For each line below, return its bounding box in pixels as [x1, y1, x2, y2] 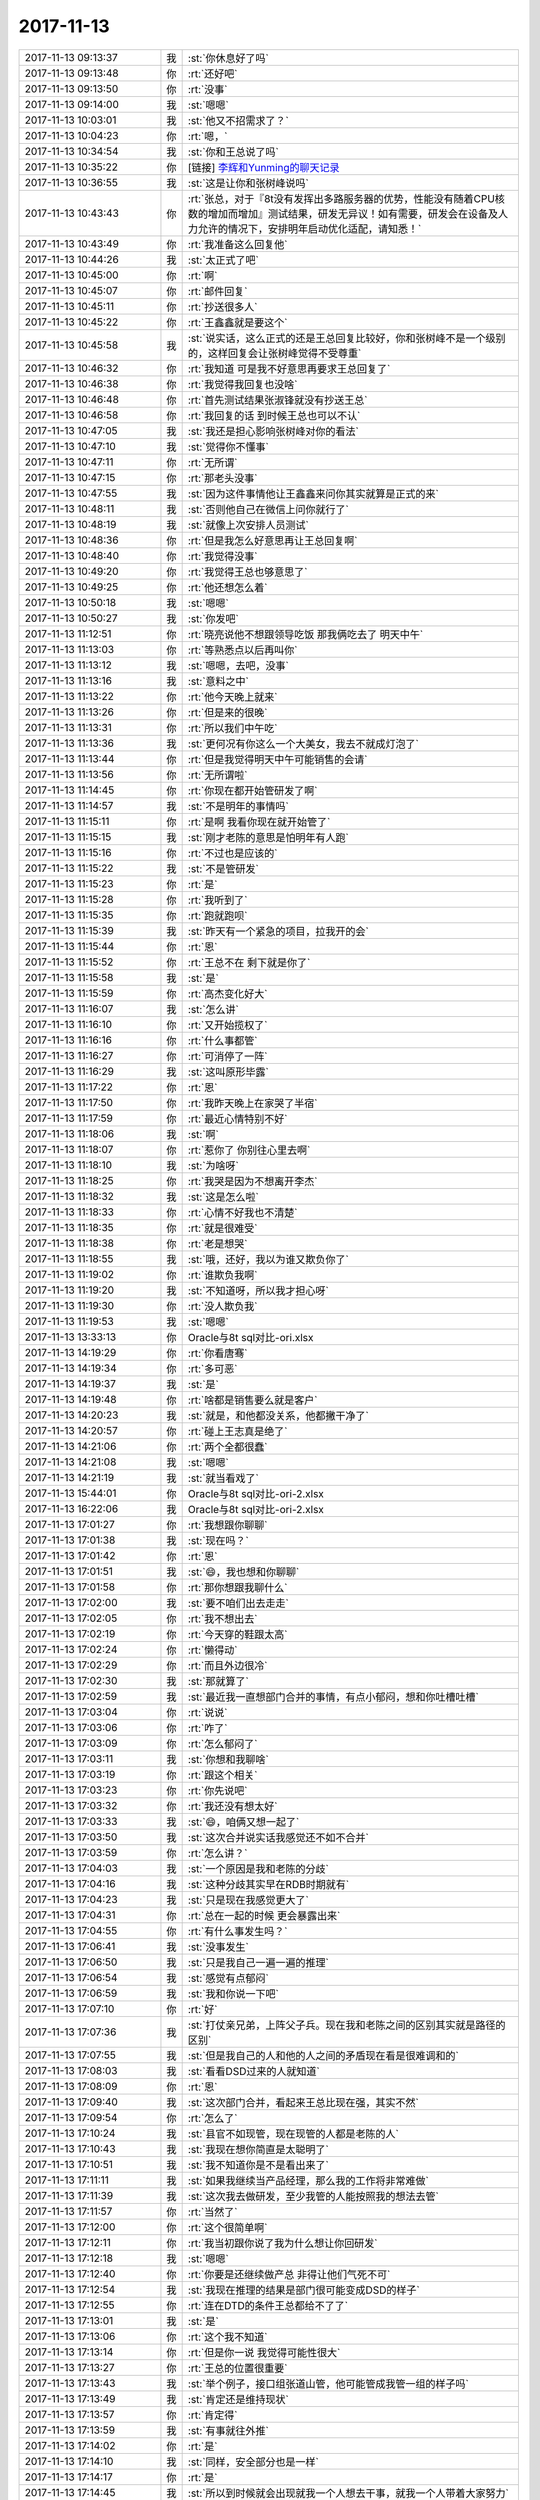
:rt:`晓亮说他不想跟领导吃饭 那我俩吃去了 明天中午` [187, 627, 424, 641]
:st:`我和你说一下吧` [187, 1986, 280, 2000]
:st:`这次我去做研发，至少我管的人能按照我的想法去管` [187, 2189, 440, 2203]
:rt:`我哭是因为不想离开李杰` [187, 1174, 318, 1188]
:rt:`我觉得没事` [187, 549, 258, 563]
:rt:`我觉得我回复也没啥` [187, 377, 298, 391]
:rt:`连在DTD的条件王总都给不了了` [187, 2298, 349, 2312]
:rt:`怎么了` [187, 2111, 238, 2125]
